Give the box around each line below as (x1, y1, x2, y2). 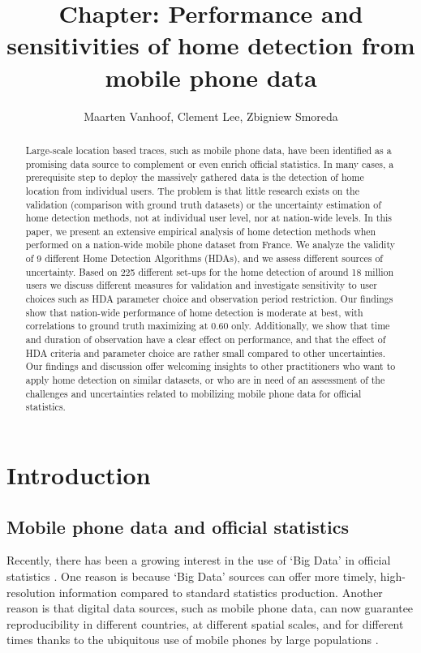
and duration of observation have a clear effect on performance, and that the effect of (25, 333, 386, 346)
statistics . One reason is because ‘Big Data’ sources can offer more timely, (6, 568, 377, 584)
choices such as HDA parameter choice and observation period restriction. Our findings (25, 292, 393, 306)
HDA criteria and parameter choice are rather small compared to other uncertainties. (25, 346, 385, 359)
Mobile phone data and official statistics (6, 513, 350, 539)
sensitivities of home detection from (6, 28, 415, 62)
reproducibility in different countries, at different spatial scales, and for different (6, 615, 404, 632)
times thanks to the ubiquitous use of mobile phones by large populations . (6, 631, 379, 648)
